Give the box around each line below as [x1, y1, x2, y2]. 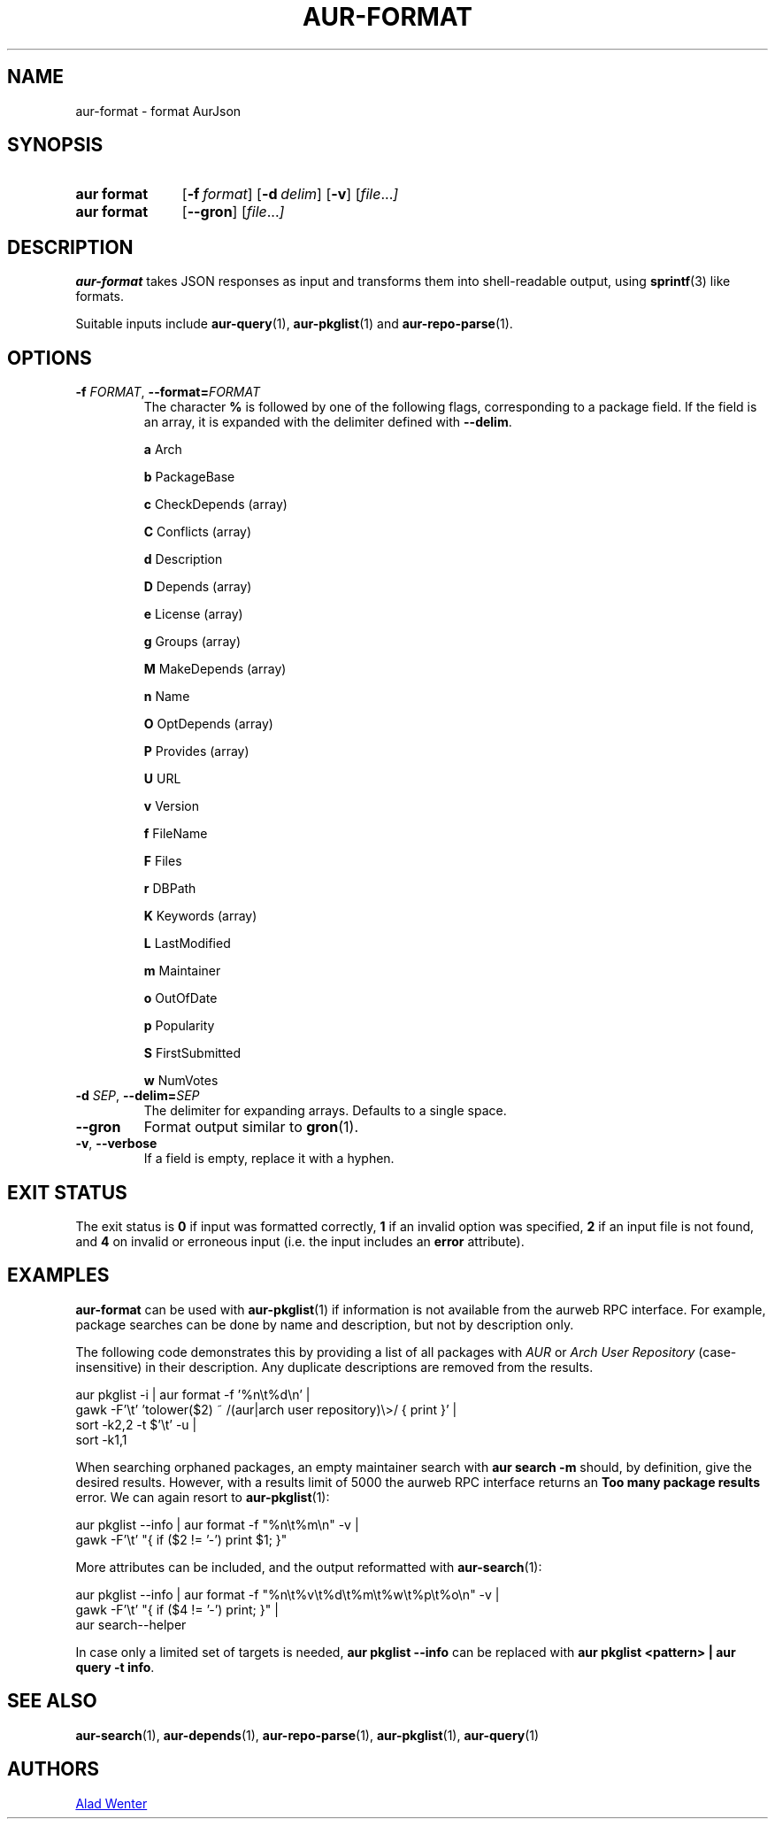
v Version [143, 798, 199, 814]
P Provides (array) [143, 743, 249, 759]
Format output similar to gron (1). [143, 1118, 359, 1136]
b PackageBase [143, 469, 235, 485]
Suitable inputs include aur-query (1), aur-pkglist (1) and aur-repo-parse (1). [75, 316, 513, 332]
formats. [75, 289, 125, 304]
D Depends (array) [143, 579, 252, 595]
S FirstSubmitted [143, 1045, 242, 1061]
